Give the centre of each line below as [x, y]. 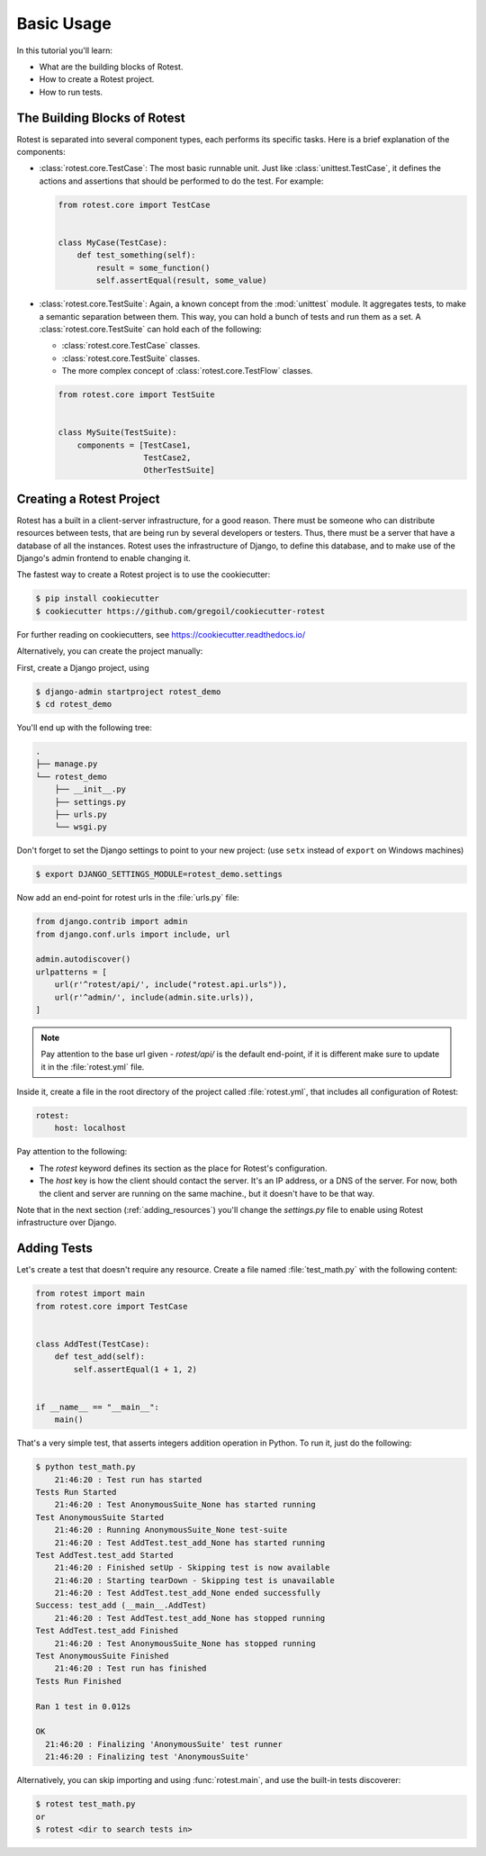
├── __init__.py [90, 789]
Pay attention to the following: [72, 1152]
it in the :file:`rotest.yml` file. [93, 1066]
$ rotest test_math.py [85, 1804]
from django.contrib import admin [112, 922]
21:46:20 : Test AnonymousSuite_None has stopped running [185, 1643]
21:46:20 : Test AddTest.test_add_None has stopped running [190, 1618]
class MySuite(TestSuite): [117, 433]
